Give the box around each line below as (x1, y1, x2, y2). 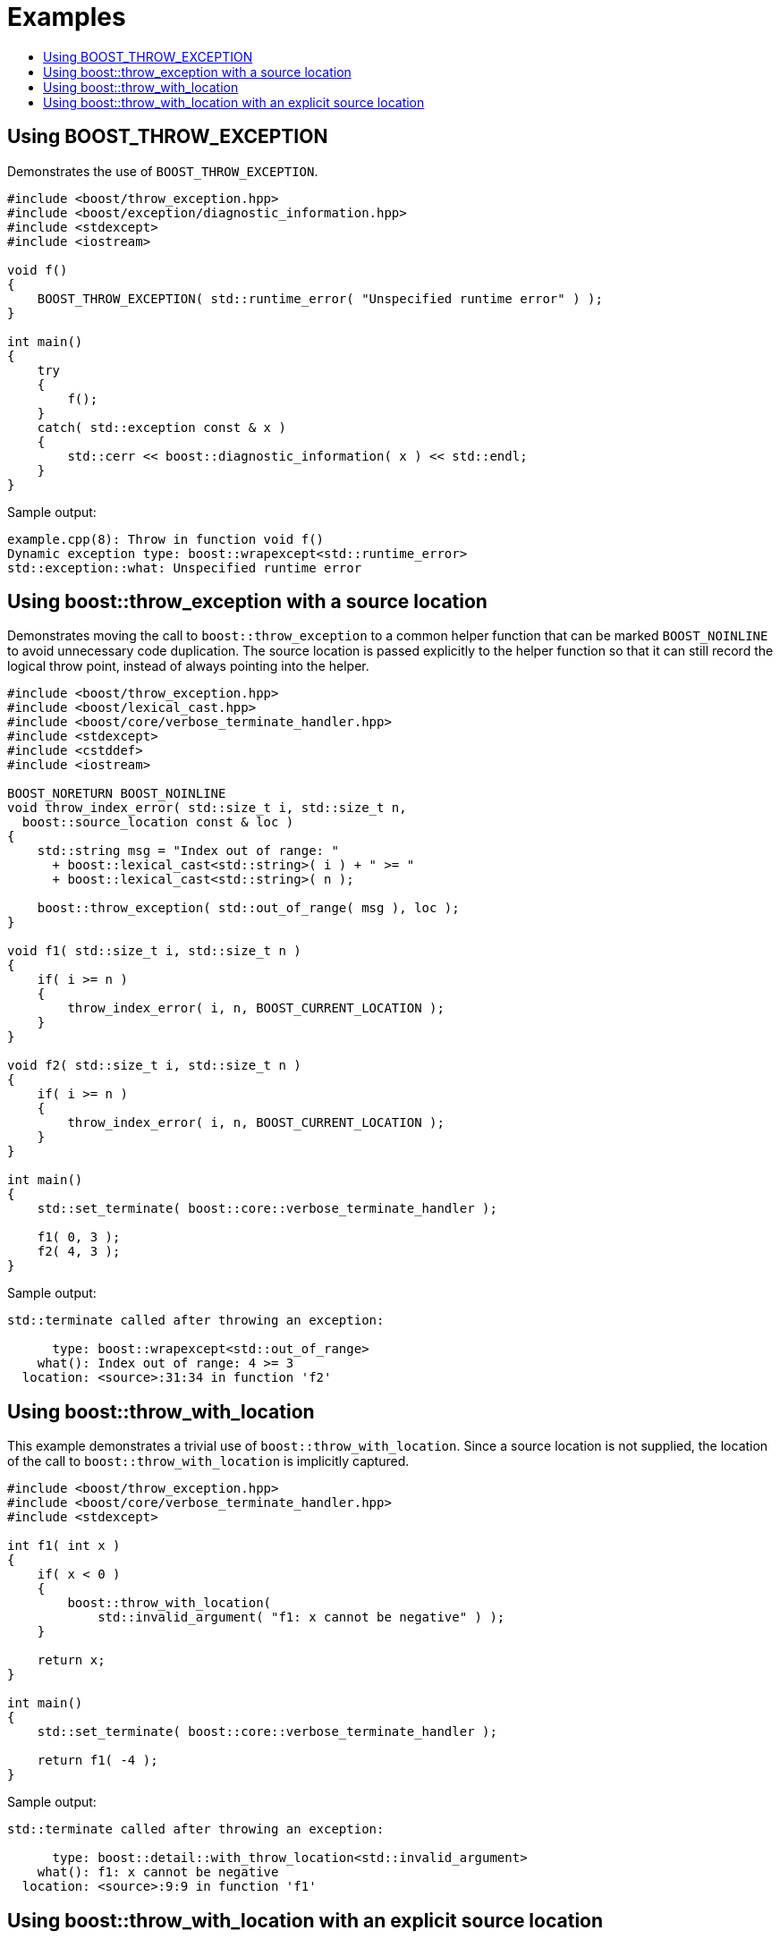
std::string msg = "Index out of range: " (37, 843, 339, 859)
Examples (7, 2, 126, 32)
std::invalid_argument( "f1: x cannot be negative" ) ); (97, 1610, 505, 1625)
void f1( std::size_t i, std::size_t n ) (7, 944, 301, 959)
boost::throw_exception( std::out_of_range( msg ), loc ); (37, 901, 460, 916)
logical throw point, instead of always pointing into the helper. (7, 658, 369, 674)
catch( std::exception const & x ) (37, 419, 286, 435)
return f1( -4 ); (37, 1753, 158, 1768)
